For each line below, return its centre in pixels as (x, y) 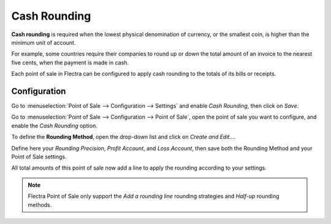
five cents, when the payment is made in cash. (70, 62)
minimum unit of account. (44, 42)
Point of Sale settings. (39, 157)
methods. (40, 204)
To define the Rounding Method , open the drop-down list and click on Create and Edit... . (124, 137)
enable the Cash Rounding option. (54, 125)
